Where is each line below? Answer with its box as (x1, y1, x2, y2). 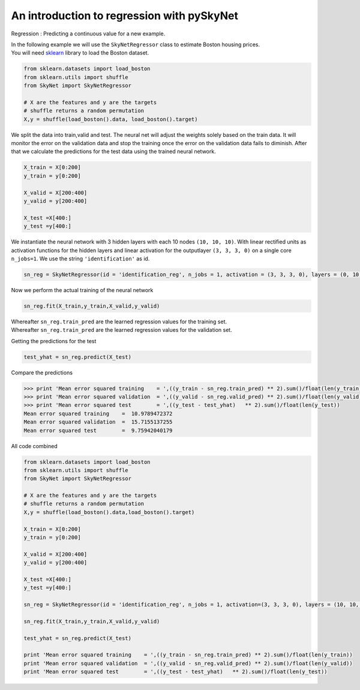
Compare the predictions (11, 369, 73, 376)
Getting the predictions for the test (11, 337, 97, 344)
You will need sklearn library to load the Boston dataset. (11, 49, 149, 56)
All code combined (11, 442, 58, 449)
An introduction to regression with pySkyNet (11, 9, 238, 22)
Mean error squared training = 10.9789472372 (23, 410, 173, 417)
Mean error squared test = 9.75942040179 (23, 427, 173, 434)
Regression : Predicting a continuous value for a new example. (11, 30, 166, 37)
